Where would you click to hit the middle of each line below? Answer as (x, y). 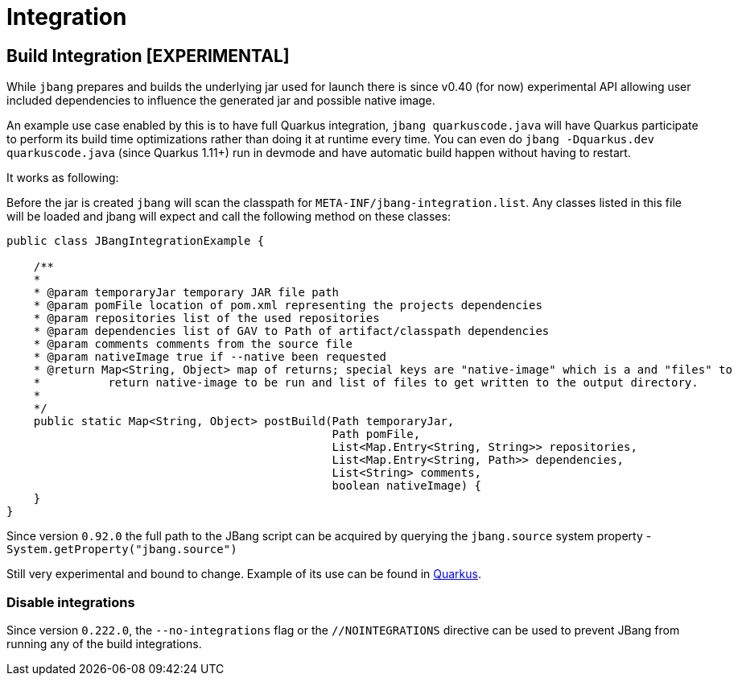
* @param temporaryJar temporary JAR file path (186, 293)
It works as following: (63, 178)
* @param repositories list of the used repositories (206, 318)
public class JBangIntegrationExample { (136, 241)
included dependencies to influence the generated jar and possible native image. (221, 101)
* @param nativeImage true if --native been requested (210, 357)
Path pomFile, (376, 434)
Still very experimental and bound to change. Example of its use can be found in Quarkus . (244, 574)
